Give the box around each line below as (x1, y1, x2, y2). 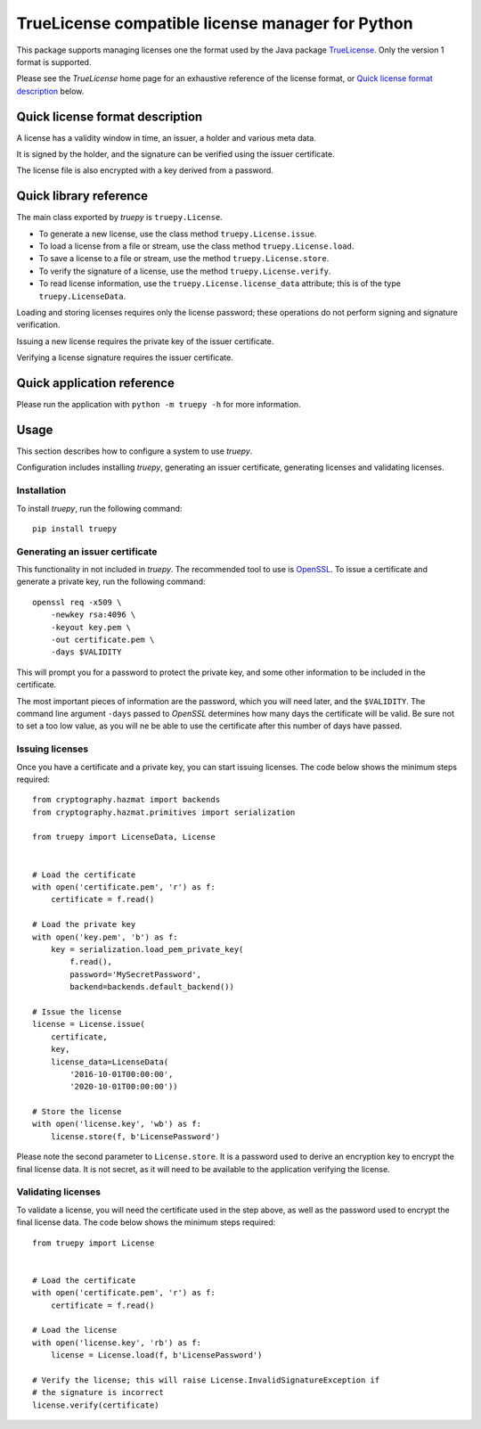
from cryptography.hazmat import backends (32, 794, 221, 805)
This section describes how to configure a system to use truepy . (16, 446, 253, 456)
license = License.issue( (32, 1019, 146, 1030)
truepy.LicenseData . (38, 291, 126, 301)
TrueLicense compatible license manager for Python (16, 13, 413, 33)
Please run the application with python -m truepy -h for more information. (16, 399, 302, 410)
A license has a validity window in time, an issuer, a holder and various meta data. (16, 132, 316, 143)
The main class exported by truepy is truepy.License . (16, 212, 223, 223)
